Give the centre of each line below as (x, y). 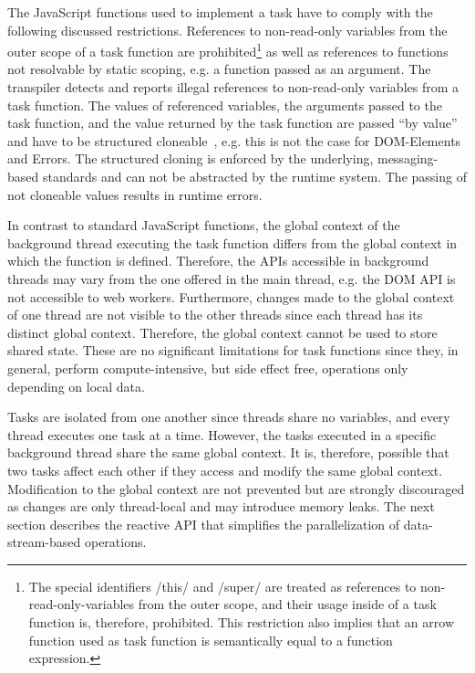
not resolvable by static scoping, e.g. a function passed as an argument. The (219, 69)
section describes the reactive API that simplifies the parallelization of (204, 524)
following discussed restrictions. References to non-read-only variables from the (227, 30)
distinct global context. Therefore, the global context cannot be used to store (222, 332)
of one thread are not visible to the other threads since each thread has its (215, 315)
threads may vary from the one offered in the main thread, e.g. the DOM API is (232, 278)
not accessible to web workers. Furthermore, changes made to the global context (231, 296)
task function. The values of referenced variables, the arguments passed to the (225, 105)
